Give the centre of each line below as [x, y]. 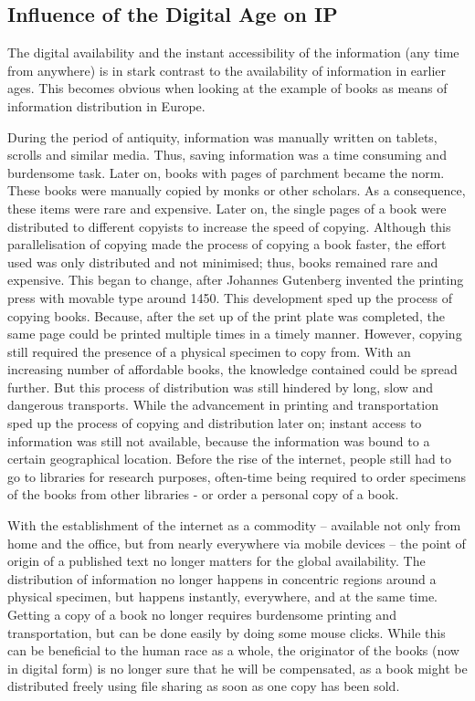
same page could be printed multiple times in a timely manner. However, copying [235, 334]
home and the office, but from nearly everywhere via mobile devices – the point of [237, 543]
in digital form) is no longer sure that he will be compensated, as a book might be [237, 668]
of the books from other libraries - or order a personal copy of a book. [203, 494]
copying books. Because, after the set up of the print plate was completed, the [226, 315]
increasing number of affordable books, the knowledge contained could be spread [232, 369]
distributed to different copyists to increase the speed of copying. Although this [229, 226]
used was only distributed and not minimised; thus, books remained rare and [223, 262]
